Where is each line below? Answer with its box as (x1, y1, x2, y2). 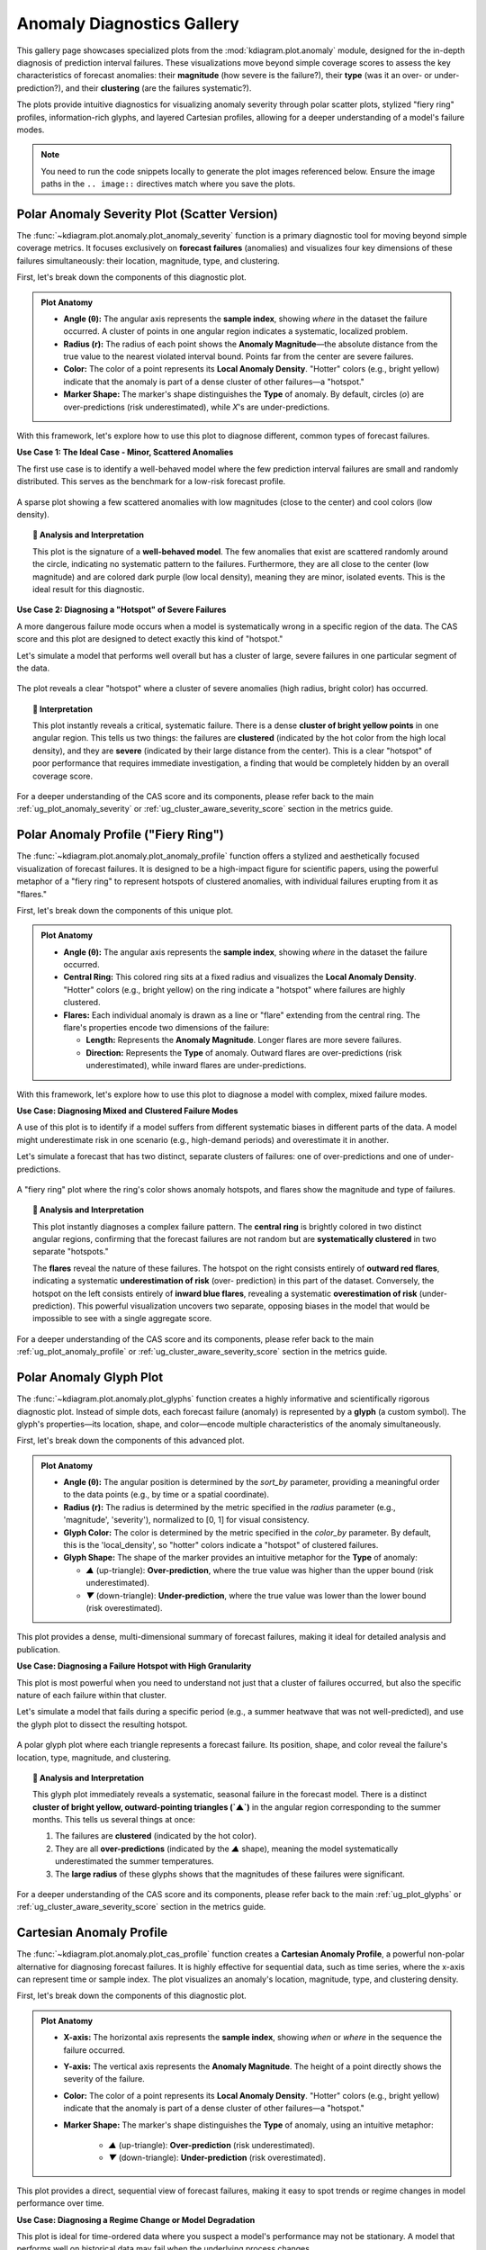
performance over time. (16, 2198, 104, 2209)
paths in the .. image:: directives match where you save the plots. (40, 178, 296, 189)
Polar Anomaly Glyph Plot (16, 1370, 164, 1385)
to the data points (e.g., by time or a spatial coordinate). (63, 1489, 270, 1500)
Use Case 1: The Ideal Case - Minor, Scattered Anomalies (16, 446, 234, 458)
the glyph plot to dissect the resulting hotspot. (16, 1719, 188, 1730)
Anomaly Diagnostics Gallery (16, 13, 240, 33)
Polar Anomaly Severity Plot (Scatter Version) (16, 206, 278, 221)
